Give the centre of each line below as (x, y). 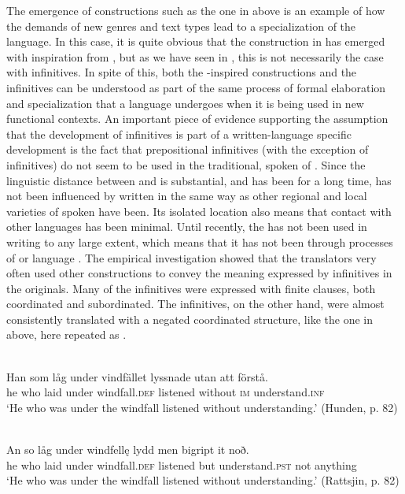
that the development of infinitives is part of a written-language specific (179, 134)
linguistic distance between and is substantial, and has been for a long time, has (199, 180)
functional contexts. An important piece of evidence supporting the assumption (197, 119)
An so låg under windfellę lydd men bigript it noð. (128, 449)
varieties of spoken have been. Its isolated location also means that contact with (199, 211)
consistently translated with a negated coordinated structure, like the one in (190, 319)
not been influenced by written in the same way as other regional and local (187, 196)
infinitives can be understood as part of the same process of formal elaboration (196, 87)
